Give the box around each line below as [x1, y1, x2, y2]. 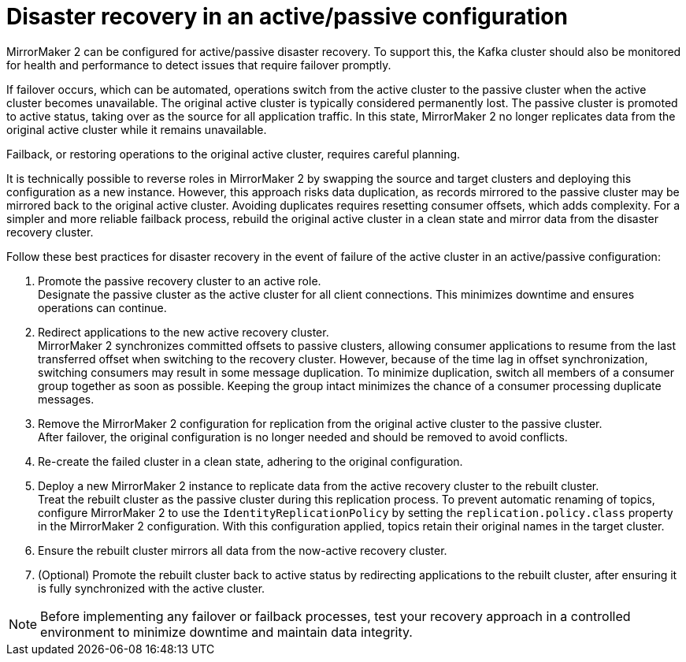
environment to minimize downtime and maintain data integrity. [40, 623, 413, 640]
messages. [38, 392, 95, 406]
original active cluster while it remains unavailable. [6, 122, 267, 136]
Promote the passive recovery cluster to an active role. [38, 273, 321, 288]
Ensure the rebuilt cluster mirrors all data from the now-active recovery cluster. [38, 543, 447, 557]
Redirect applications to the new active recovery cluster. [38, 325, 329, 339]
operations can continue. [38, 300, 167, 314]
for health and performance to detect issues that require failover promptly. [6, 58, 391, 72]
